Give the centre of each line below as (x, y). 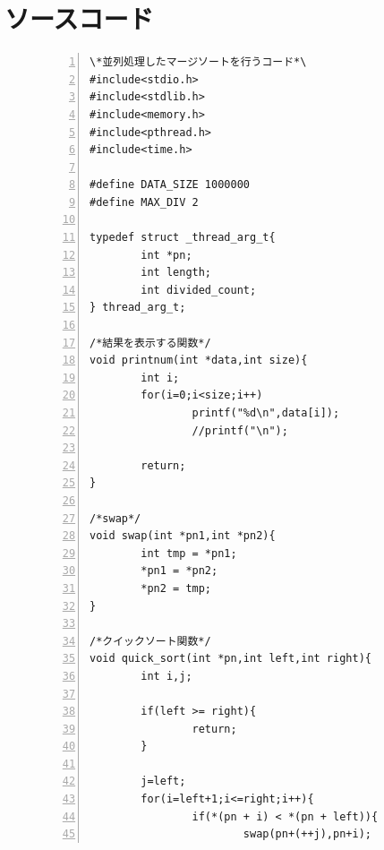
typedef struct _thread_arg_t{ (183, 238)
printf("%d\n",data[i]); (266, 413)
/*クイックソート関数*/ (150, 641)
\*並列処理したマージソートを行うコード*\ (198, 62)
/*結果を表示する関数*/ (150, 343)
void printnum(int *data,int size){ (199, 361)
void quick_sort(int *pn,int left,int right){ (230, 659)
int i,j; (166, 676)
